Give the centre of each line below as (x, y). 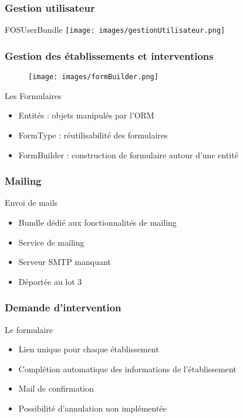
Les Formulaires (33, 95)
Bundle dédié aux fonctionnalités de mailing (97, 222)
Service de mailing (51, 242)
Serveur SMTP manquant (65, 262)
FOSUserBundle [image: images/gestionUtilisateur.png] (115, 30)
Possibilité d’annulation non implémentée (92, 408)
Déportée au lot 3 (50, 281)
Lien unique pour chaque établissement (89, 349)
